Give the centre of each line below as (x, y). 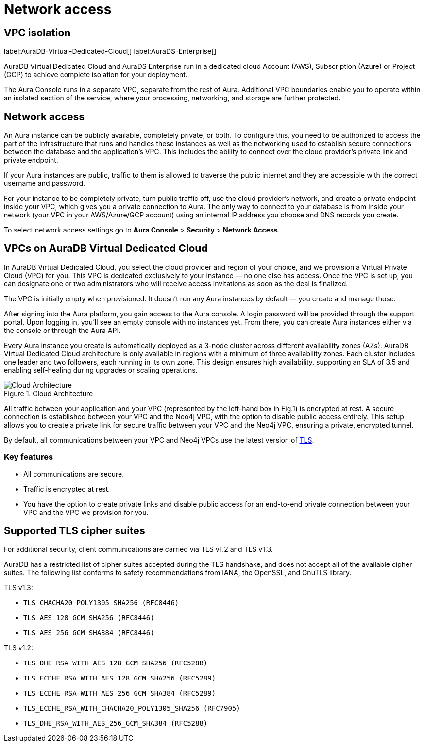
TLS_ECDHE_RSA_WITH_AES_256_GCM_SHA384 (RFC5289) (120, 693)
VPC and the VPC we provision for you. (86, 512)
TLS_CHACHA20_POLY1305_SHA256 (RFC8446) (101, 603)
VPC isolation (37, 33)
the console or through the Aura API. (62, 330)
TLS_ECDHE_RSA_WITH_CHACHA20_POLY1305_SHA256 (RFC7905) (132, 708)
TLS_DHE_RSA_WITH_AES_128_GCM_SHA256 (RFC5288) (116, 663)
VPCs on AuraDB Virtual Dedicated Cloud (106, 249)
